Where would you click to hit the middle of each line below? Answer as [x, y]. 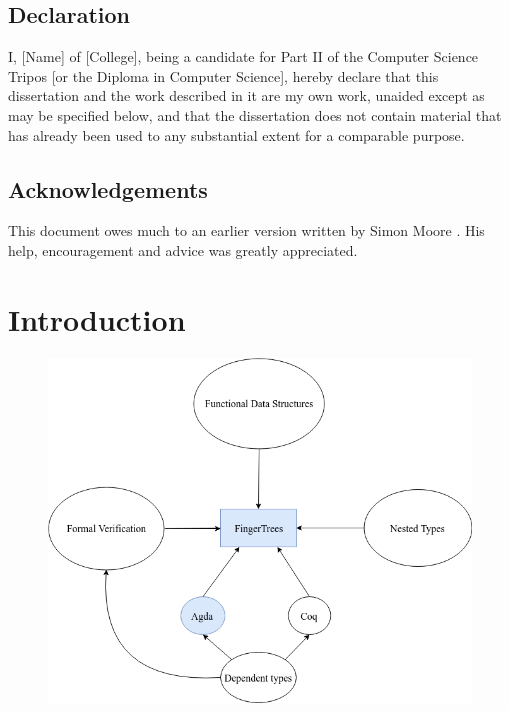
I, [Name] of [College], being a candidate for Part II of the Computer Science [243, 56]
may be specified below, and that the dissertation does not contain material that [255, 114]
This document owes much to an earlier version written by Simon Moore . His [246, 230]
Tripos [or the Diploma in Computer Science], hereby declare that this [223, 75]
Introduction [97, 318]
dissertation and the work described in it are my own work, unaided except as [246, 95]
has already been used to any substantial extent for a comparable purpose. [236, 134]
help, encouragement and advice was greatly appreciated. [183, 249]
